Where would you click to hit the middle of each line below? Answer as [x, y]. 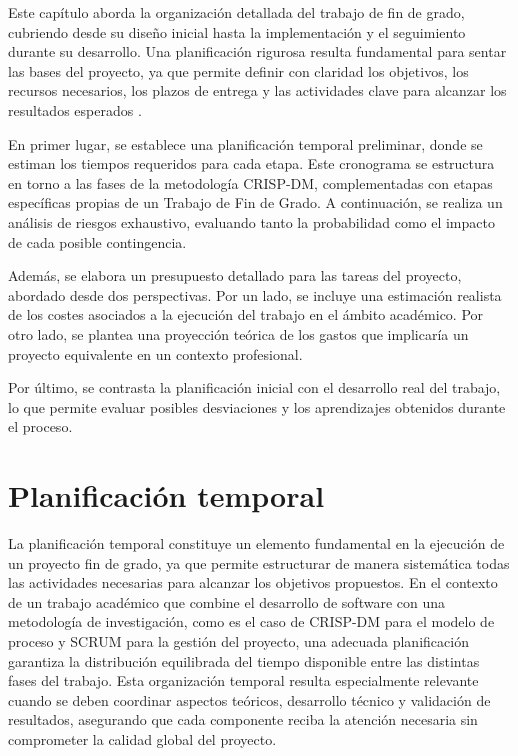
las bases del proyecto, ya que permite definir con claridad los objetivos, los [238, 70]
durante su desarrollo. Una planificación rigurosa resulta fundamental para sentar [257, 51]
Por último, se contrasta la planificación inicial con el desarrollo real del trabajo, [254, 387]
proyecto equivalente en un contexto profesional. [155, 353]
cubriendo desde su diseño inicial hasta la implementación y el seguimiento [237, 31]
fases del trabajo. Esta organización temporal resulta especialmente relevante [243, 680]
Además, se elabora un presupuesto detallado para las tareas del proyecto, [235, 275]
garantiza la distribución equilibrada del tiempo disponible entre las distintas [244, 660]
